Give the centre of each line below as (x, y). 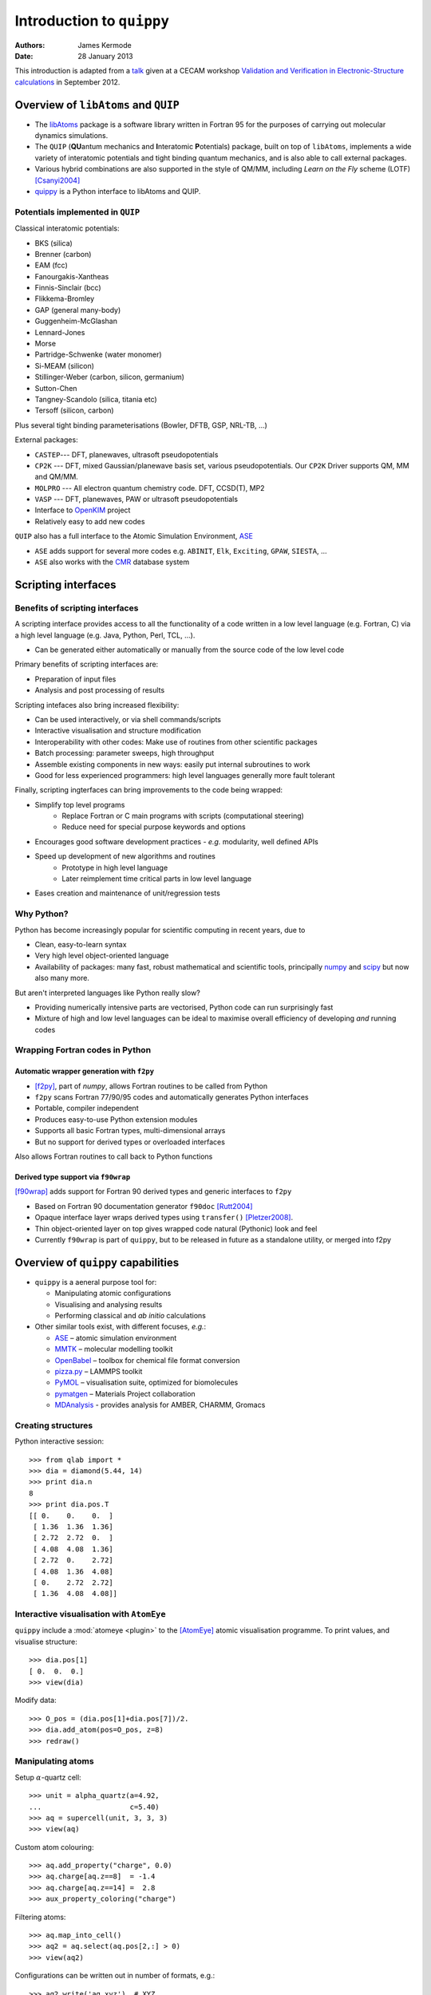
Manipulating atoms (55, 1761)
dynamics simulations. (71, 136)
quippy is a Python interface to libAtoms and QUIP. (118, 191)
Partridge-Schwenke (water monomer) (99, 354)
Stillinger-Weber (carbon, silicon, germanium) (110, 377)
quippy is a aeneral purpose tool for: (96, 1282)
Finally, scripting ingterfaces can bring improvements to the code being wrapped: (149, 790)
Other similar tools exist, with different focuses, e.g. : (121, 1327)
